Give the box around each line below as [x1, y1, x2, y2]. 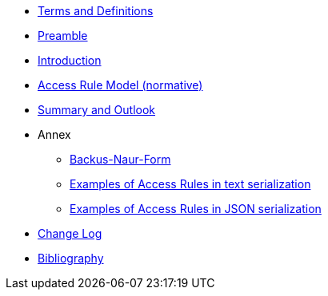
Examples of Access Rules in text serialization [70, 177, 311, 191]
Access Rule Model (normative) [38, 78, 203, 92]
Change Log [38, 227, 102, 240]
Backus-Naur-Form [70, 152, 171, 166]
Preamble [38, 29, 88, 42]
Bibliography [38, 251, 104, 265]
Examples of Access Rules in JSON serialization [70, 202, 322, 215]
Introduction [38, 53, 102, 67]
